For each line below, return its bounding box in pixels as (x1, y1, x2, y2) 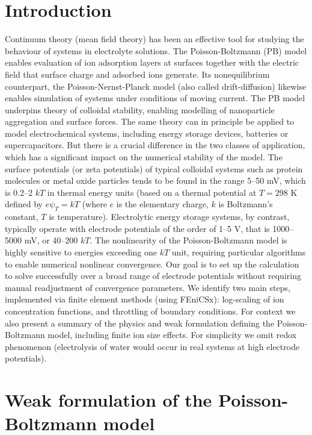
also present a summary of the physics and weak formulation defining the (5, 316, 275, 329)
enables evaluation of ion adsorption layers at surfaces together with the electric (5, 56, 299, 69)
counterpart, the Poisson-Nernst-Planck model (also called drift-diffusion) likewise (5, 80, 307, 92)
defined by (5, 198, 43, 210)
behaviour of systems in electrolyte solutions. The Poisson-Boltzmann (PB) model (5, 44, 307, 57)
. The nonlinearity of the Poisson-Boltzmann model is (90, 234, 287, 246)
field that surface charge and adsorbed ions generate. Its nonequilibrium (5, 67, 270, 80)
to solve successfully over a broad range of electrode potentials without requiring (5, 269, 301, 282)
